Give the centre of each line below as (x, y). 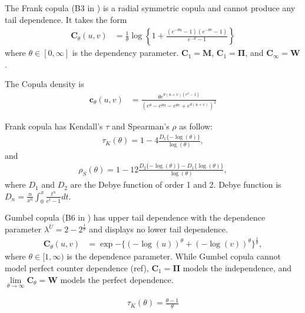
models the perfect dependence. (117, 279)
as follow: (196, 126)
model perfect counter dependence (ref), (77, 268)
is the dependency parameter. (125, 53)
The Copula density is (44, 84)
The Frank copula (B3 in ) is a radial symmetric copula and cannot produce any (150, 8)
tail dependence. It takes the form (66, 19)
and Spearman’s (140, 126)
